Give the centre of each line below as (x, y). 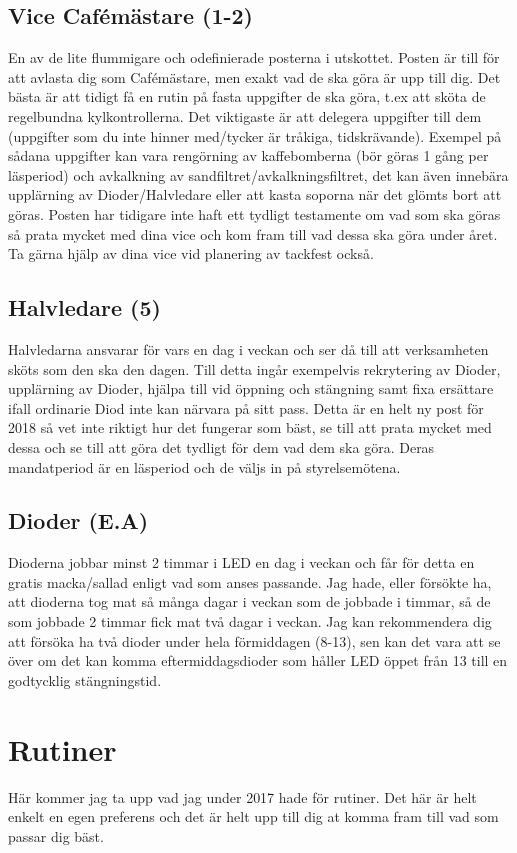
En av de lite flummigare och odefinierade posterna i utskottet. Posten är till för (254, 57)
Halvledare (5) (84, 307)
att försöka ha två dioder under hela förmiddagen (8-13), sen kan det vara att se (254, 640)
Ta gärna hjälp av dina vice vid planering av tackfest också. (191, 253)
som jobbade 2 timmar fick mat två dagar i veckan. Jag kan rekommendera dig (250, 621)
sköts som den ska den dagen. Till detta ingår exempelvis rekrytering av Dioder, (254, 368)
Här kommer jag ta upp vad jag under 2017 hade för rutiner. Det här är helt (242, 796)
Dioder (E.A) (78, 520)
